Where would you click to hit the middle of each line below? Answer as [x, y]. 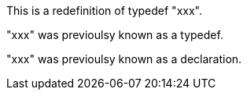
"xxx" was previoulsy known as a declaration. [124, 59]
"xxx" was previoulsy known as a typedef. [115, 35]
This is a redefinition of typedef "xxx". [104, 11]
